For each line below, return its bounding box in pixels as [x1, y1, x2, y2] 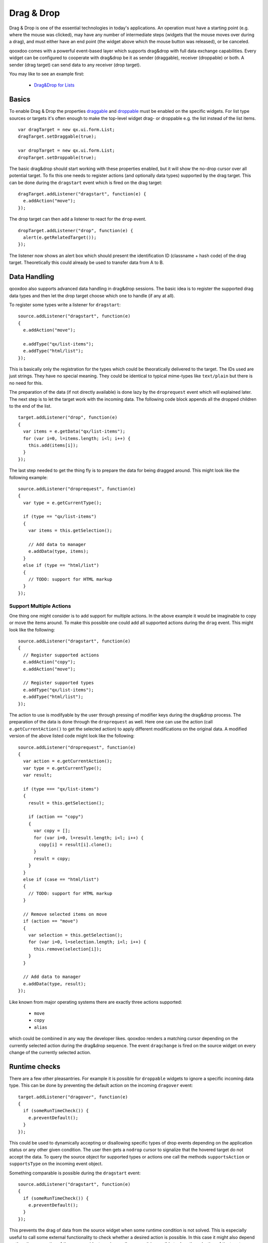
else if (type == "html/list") [23, 562, 99, 568]
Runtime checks [9, 1062, 61, 1071]
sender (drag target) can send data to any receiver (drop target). [9, 62, 141, 68]
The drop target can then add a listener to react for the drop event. [9, 216, 146, 222]
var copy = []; [33, 828, 70, 834]
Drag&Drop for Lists [34, 82, 74, 88]
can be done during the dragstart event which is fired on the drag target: [9, 179, 162, 185]
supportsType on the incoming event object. [9, 1161, 103, 1167]
